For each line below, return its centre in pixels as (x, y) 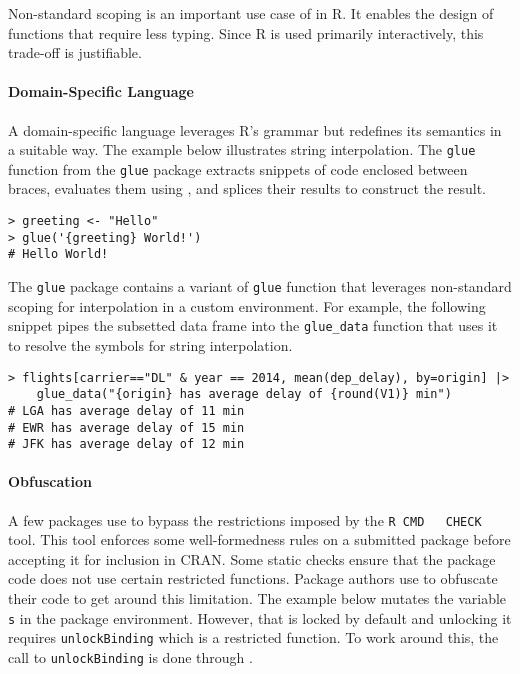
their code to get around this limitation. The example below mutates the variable (257, 598)
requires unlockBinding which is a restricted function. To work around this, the (253, 637)
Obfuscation (50, 481)
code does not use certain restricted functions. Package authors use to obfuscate (253, 578)
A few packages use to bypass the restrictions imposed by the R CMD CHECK (245, 519)
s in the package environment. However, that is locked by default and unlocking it (260, 617)
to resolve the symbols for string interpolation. (150, 344)
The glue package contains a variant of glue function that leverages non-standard (260, 286)
